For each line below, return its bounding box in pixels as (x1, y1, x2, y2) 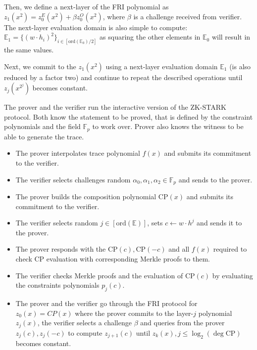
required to (213, 244, 247, 254)
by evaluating (212, 270, 253, 280)
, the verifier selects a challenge (37, 317, 132, 328)
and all (168, 244, 190, 254)
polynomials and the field (4, 121, 81, 131)
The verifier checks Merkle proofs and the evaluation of (15, 270, 183, 280)
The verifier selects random (15, 218, 98, 228)
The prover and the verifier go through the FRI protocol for (15, 298, 198, 308)
